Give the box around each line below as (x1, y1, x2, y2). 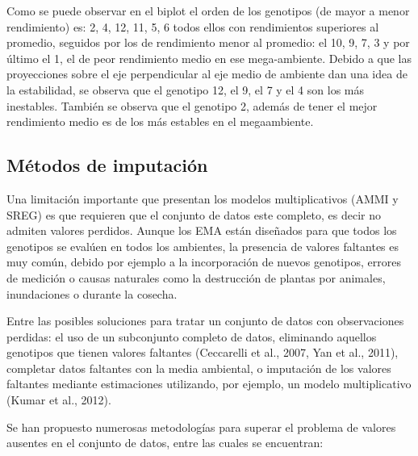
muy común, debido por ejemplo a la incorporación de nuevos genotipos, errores (6, 253, 401, 270)
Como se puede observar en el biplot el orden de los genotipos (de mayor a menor (6, 2, 410, 19)
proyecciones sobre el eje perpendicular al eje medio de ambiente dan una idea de (6, 65, 408, 82)
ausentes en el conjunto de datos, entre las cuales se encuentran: (6, 434, 324, 451)
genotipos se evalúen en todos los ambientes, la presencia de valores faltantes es (6, 237, 399, 254)
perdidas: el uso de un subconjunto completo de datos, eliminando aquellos (6, 328, 377, 345)
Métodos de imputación (6, 153, 208, 178)
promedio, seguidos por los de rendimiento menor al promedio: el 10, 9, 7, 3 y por (6, 34, 410, 51)
